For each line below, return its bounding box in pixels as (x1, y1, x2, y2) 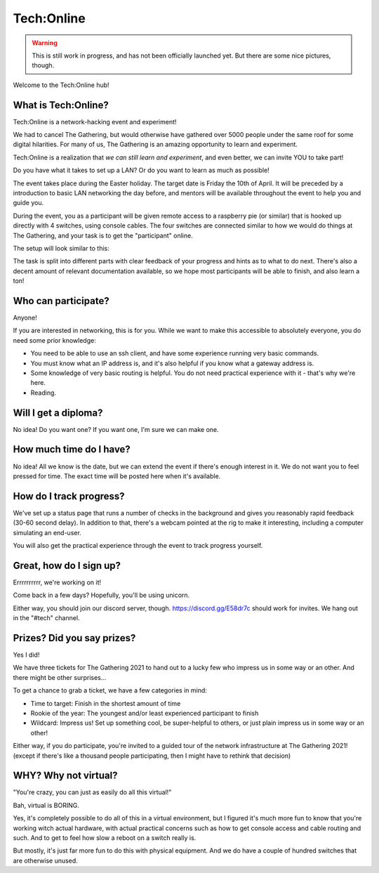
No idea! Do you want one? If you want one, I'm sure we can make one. (13, 425, 219, 433)
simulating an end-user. (13, 528, 82, 537)
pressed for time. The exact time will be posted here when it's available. (13, 471, 221, 480)
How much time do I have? (13, 443, 131, 456)
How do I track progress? (13, 490, 125, 502)
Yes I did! (13, 650, 40, 659)
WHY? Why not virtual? (13, 770, 118, 782)
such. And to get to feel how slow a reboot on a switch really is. (13, 833, 197, 842)
